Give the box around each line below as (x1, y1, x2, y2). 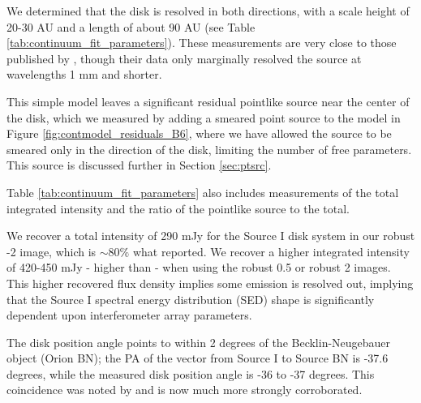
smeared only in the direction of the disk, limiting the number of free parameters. (6, 140, 412, 157)
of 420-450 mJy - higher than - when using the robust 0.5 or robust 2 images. (6, 259, 391, 276)
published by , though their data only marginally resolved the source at (6, 49, 362, 66)
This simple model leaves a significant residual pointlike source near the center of (6, 92, 410, 109)
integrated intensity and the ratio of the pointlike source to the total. (6, 199, 350, 217)
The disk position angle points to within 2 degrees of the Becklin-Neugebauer (6, 333, 391, 350)
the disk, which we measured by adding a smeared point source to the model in (6, 109, 401, 126)
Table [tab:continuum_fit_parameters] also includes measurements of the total (6, 183, 399, 200)
